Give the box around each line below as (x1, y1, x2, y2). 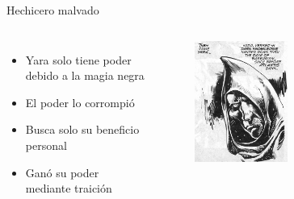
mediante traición (25, 180, 112, 197)
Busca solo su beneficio (25, 121, 140, 138)
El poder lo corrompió (25, 93, 135, 110)
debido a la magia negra (25, 67, 145, 84)
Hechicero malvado (6, 2, 99, 18)
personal (25, 136, 67, 153)
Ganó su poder (25, 164, 99, 180)
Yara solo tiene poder (25, 51, 132, 68)
